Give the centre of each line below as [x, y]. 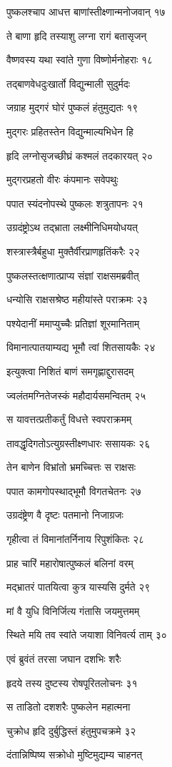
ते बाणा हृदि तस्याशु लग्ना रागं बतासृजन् [77, 35]
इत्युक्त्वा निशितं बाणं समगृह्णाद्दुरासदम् [70, 371]
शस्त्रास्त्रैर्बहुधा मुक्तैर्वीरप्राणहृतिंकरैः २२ [73, 251]
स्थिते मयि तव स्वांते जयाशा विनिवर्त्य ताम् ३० [87, 635]
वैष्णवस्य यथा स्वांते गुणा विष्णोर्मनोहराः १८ [80, 60]
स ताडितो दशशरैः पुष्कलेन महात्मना [69, 707]
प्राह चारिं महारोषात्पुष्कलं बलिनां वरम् [70, 563]
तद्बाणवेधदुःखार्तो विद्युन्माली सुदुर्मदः [69, 83]
